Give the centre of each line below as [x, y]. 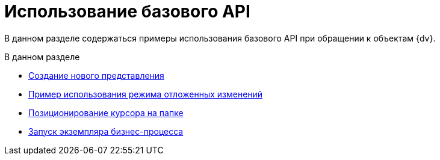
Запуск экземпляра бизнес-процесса [106, 131]
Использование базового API [127, 11]
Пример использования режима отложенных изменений [146, 94]
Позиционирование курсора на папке [106, 112]
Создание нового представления [96, 75]
